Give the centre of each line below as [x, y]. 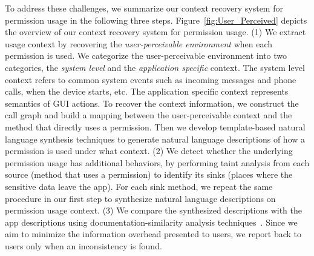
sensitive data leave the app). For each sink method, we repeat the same [139, 186]
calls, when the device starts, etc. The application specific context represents [147, 91]
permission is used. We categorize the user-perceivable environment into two [146, 56]
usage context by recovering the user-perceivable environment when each [139, 43]
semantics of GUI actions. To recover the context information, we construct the [152, 103]
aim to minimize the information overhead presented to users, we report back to [153, 234]
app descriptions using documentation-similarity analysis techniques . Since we [151, 222]
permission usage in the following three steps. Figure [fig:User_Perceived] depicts [156, 20]
